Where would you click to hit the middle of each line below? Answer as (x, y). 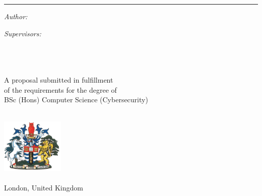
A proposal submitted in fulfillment (59, 79)
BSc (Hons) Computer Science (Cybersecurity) (76, 100)
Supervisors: (23, 33)
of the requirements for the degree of (60, 89)
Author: (16, 16)
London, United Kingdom (44, 188)
